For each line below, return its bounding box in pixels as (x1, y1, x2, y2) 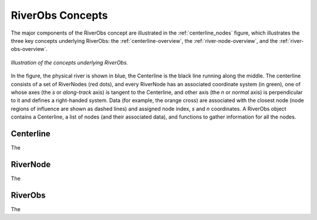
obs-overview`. (11, 46, 48, 53)
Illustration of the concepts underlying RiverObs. (11, 59, 129, 66)
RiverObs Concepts (11, 9, 108, 22)
